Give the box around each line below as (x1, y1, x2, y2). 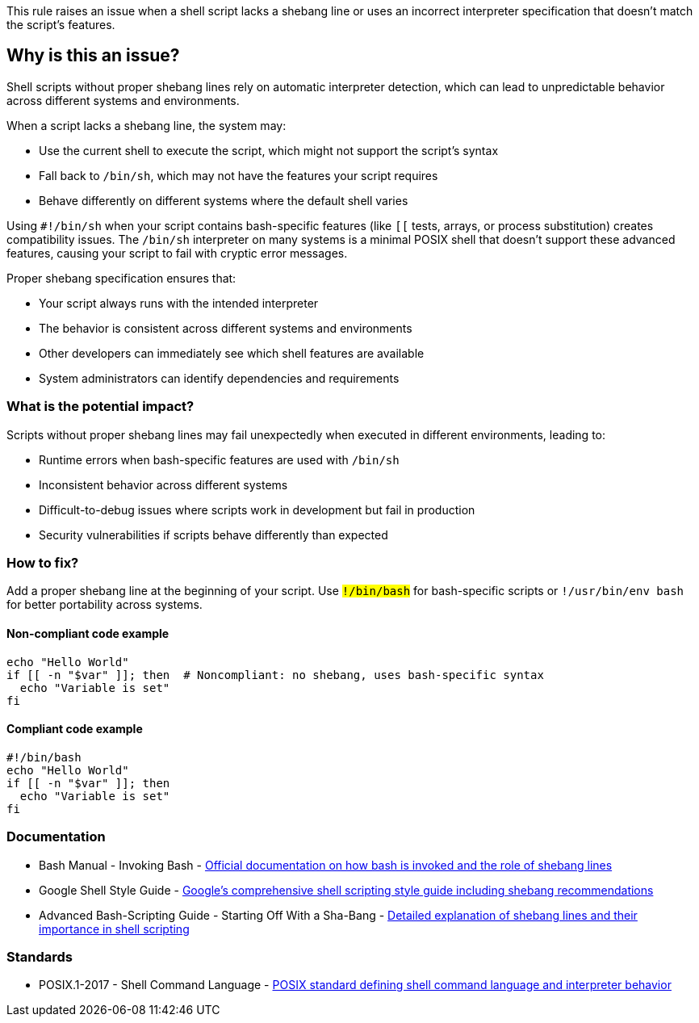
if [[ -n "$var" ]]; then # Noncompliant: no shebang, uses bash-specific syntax (6, 668, 544, 681)
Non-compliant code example (6, 626, 170, 640)
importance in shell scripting (39, 921, 190, 936)
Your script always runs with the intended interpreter (39, 296, 319, 310)
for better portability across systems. (6, 597, 203, 612)
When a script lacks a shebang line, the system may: (6, 118, 287, 132)
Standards (6, 948, 73, 965)
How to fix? (6, 554, 79, 571)
